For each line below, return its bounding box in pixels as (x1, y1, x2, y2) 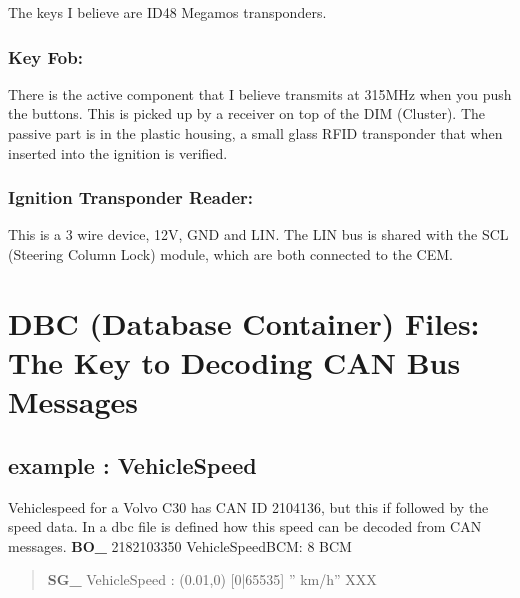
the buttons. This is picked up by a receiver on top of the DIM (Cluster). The (8, 103, 485, 124)
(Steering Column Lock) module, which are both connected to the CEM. (8, 244, 453, 264)
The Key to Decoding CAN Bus (8, 341, 461, 382)
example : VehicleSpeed (8, 449, 257, 480)
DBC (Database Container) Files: (8, 302, 480, 343)
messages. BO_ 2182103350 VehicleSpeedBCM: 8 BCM (8, 535, 352, 556)
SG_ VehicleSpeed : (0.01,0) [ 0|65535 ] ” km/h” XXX (47, 569, 377, 590)
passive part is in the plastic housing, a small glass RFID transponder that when (8, 123, 503, 143)
